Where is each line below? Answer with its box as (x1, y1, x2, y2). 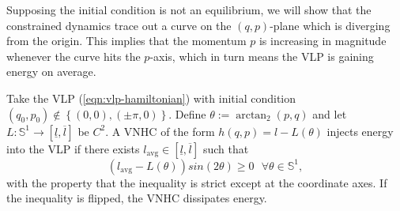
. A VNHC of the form (105, 122, 215, 139)
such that (202, 140, 249, 156)
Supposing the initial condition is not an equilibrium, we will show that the (6, 2, 372, 17)
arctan (236, 109, 267, 121)
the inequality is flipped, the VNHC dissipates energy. (6, 190, 267, 206)
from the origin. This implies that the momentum (6, 32, 247, 49)
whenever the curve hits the (6, 47, 141, 64)
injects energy (326, 122, 394, 139)
